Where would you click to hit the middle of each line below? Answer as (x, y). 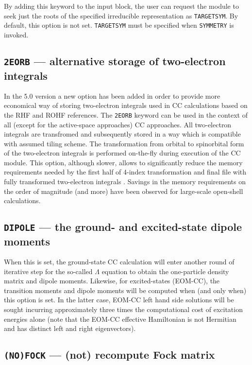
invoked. (16, 34)
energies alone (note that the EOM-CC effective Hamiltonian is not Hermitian (120, 319)
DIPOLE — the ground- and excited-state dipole (123, 227)
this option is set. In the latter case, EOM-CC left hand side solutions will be (119, 300)
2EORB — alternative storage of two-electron (115, 61)
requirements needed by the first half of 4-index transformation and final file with (125, 172)
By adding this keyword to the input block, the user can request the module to (121, 6)
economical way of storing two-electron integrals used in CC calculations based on (126, 105)
